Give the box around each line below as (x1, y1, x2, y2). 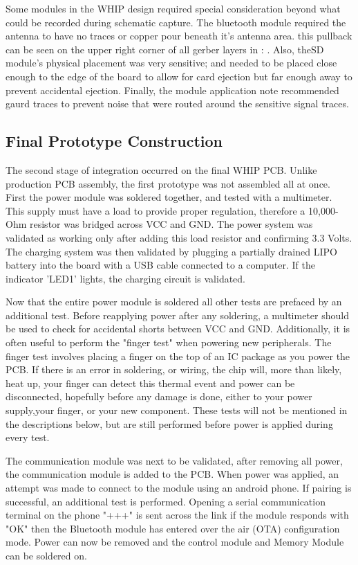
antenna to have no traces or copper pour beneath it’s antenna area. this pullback (6, 28, 352, 43)
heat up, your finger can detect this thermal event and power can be (6, 375, 295, 390)
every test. (6, 430, 50, 445)
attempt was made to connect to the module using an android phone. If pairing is (6, 481, 352, 495)
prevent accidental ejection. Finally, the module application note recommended (6, 82, 339, 97)
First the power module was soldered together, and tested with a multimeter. (6, 190, 332, 204)
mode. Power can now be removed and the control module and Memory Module (6, 535, 344, 549)
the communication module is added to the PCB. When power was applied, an (6, 467, 339, 481)
